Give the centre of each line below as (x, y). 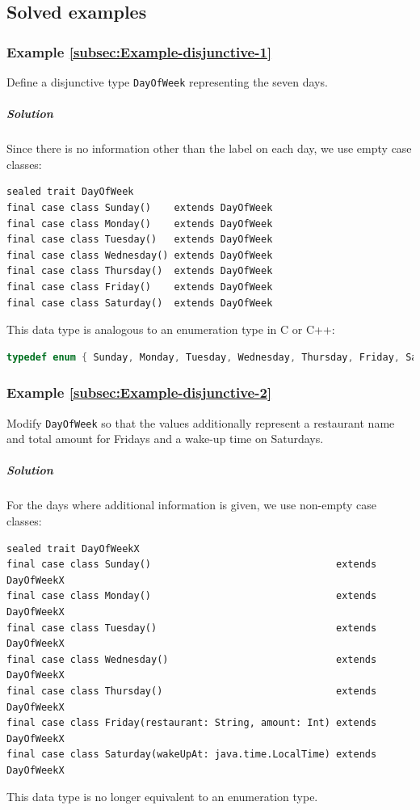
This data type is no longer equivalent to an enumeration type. (162, 797)
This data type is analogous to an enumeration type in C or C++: (171, 329)
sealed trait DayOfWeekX (73, 548)
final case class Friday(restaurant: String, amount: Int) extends (192, 723)
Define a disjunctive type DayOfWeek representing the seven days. (167, 82)
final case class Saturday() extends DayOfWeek (140, 303)
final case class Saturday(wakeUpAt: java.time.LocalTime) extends (192, 755)
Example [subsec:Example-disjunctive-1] (139, 51)
